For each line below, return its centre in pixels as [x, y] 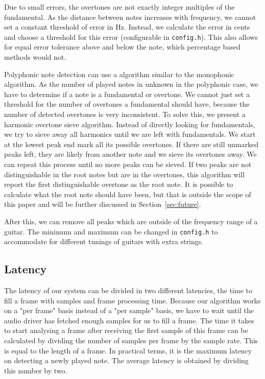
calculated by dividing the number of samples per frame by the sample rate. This [131, 340]
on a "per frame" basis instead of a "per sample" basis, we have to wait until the [129, 310]
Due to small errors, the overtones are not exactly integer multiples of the [119, 7]
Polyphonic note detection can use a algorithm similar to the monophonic [119, 74]
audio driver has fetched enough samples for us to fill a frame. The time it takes [129, 320]
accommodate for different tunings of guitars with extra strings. [104, 241]
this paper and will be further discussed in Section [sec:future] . [103, 204]
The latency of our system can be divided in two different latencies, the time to [128, 290]
